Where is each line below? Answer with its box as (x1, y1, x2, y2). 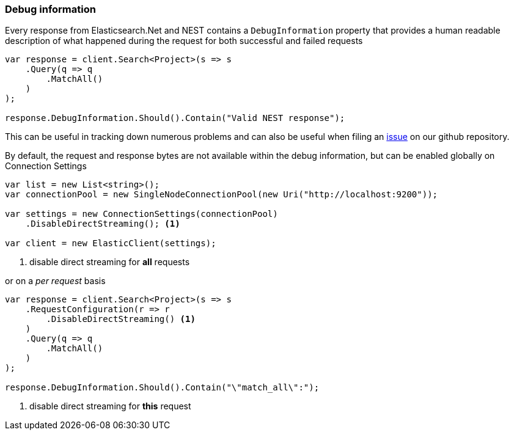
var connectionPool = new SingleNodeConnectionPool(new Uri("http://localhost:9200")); (5, 189, 438, 200)
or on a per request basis (5, 276, 106, 287)
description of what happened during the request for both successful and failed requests (5, 35, 363, 46)
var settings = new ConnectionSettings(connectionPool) (5, 209, 278, 219)
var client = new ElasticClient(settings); (5, 238, 216, 249)
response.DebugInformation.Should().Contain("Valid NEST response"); (5, 113, 345, 123)
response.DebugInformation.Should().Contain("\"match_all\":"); (5, 382, 320, 393)
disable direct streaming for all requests (29, 257, 190, 268)
